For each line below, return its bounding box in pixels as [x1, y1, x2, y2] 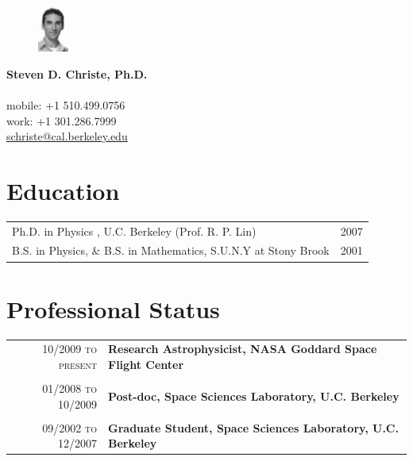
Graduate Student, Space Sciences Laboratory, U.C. [108, 419, 399, 436]
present [58, 355, 98, 372]
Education [6, 174, 120, 206]
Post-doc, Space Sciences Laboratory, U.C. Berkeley [108, 387, 399, 404]
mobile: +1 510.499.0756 [6, 96, 125, 113]
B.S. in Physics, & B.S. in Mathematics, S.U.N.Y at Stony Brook [12, 242, 330, 259]
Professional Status [6, 292, 220, 325]
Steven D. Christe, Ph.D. [6, 65, 148, 82]
